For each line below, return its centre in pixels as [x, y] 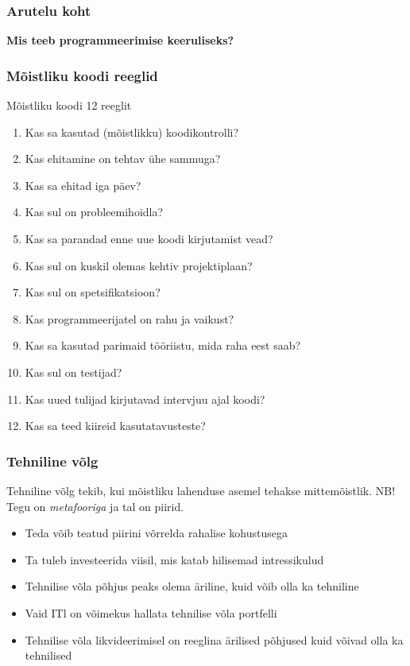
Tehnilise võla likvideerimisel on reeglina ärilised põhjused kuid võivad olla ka [214, 639]
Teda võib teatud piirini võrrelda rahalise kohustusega [156, 533]
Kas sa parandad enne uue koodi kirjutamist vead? [149, 238]
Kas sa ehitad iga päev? [83, 185]
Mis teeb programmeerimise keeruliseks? [120, 40]
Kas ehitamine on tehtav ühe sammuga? [123, 159]
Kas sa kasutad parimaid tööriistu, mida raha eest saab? [163, 345]
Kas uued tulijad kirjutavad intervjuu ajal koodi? [145, 399]
